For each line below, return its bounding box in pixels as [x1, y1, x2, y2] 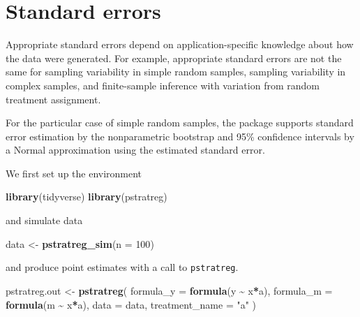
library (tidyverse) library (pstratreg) [6, 189, 167, 204]
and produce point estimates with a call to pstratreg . [6, 260, 239, 274]
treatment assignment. [6, 91, 101, 106]
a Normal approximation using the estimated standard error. [6, 142, 265, 157]
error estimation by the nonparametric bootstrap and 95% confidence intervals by [6, 128, 354, 143]
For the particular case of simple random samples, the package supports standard [6, 115, 354, 130]
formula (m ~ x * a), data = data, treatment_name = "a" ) [6, 297, 257, 311]
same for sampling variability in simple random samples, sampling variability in [6, 64, 346, 79]
